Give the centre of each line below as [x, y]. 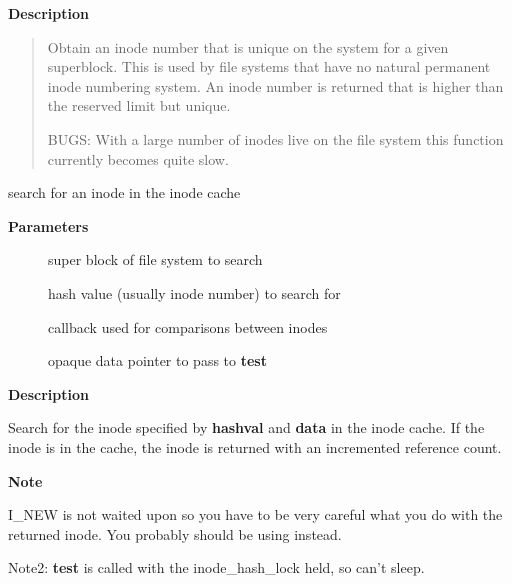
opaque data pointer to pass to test [157, 360]
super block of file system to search [155, 259]
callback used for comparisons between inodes [188, 326]
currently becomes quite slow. [138, 158]
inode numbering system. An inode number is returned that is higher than [275, 85]
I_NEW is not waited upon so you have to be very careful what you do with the [255, 514]
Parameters [48, 225]
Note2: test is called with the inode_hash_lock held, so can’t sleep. [216, 567]
